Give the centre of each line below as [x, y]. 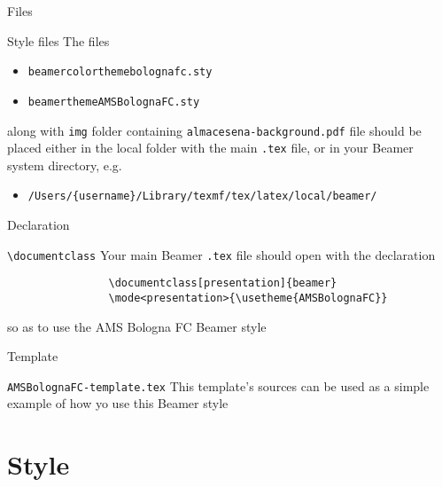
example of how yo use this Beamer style [118, 403]
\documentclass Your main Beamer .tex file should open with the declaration [221, 254]
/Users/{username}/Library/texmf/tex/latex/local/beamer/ [202, 196]
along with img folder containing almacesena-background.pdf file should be [214, 130]
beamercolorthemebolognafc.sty [120, 72]
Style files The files [58, 40]
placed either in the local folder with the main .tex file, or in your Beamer [210, 148]
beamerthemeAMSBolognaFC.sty [114, 102]
